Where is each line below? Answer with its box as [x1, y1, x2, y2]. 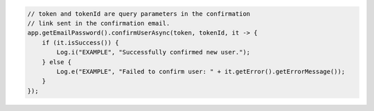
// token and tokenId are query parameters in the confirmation [27, 10, 251, 17]
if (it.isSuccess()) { [42, 39, 119, 46]
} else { [42, 58, 72, 65]
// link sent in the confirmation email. [27, 19, 170, 27]
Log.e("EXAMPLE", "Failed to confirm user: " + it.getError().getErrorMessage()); [56, 68, 346, 75]
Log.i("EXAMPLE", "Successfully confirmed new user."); [56, 48, 251, 57]
